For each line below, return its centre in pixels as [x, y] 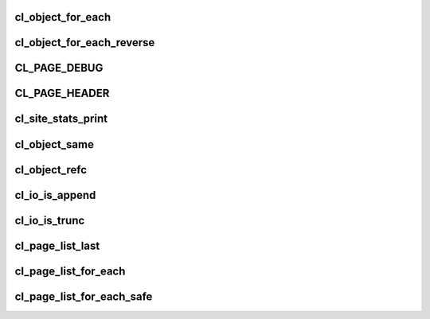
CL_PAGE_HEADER [62, 93]
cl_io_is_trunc [50, 220]
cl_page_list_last [57, 245]
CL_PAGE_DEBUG [59, 68]
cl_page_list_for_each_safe [84, 296]
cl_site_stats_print [61, 119]
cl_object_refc [51, 170]
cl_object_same [55, 144]
